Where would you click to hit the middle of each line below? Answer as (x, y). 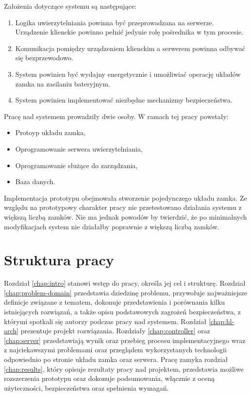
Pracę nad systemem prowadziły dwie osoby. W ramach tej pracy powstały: (116, 116)
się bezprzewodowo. (44, 58)
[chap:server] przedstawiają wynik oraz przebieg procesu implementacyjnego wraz (125, 340)
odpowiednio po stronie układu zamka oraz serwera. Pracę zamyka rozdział (116, 359)
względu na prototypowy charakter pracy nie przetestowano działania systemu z (123, 207)
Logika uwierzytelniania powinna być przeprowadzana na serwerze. (115, 22)
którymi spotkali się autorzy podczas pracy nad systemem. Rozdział (105, 321)
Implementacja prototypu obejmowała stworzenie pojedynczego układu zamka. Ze (125, 198)
